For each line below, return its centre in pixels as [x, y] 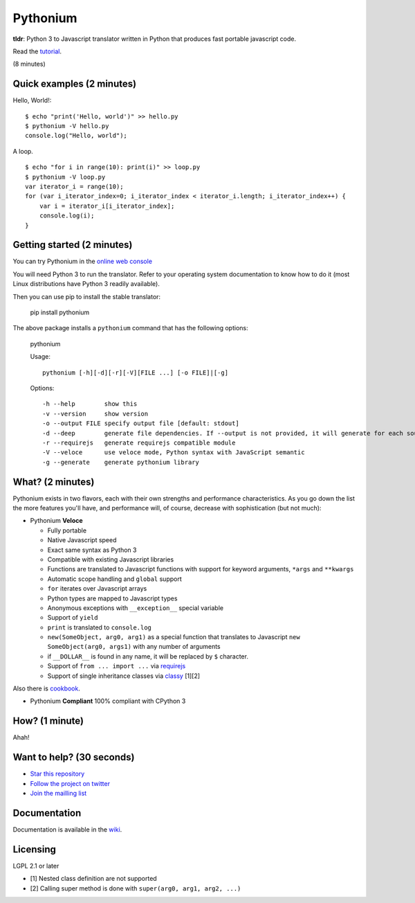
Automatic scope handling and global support [115, 579]
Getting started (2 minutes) [73, 245]
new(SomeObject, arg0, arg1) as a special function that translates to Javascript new [174, 637]
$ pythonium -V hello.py [67, 126]
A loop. [23, 151]
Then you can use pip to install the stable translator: [87, 296]
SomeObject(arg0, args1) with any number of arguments [134, 647]
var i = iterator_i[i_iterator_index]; [107, 206]
